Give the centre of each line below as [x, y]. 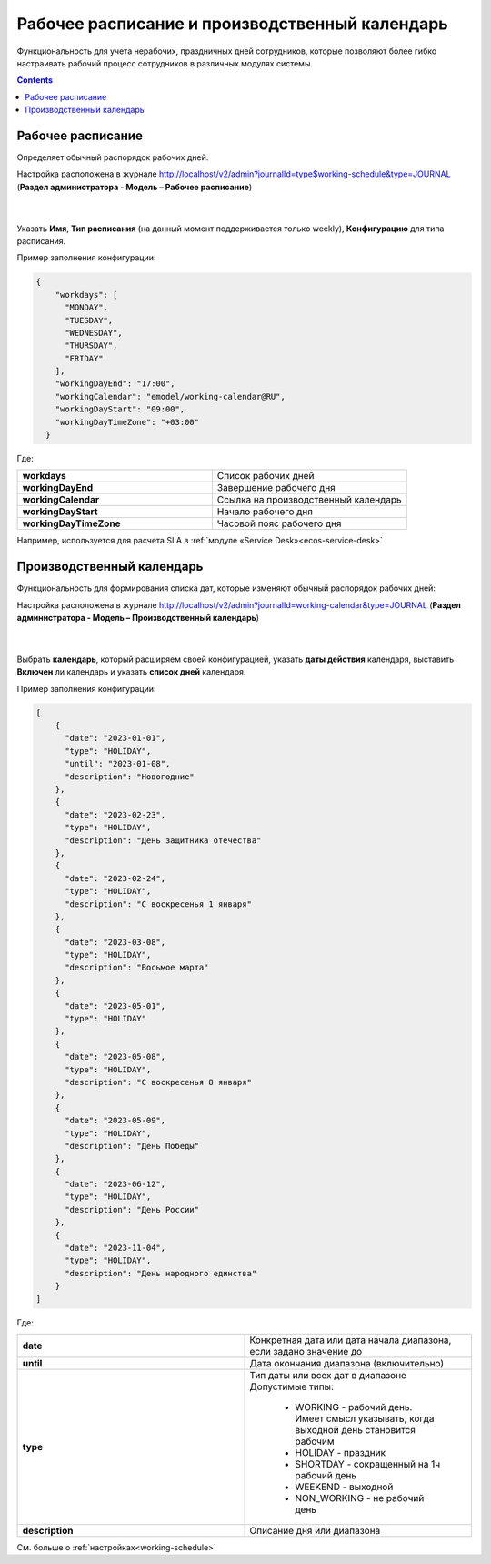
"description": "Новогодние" [130, 777]
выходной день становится [355, 1429]
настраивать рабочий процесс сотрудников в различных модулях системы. [165, 63]
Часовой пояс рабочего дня [279, 523]
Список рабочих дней [266, 476]
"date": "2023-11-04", [115, 1248]
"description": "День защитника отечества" [163, 840]
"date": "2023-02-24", [115, 878]
